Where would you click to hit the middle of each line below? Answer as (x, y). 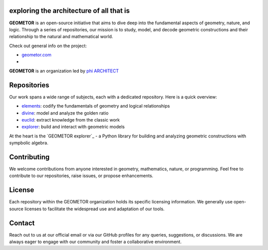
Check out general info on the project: (48, 46)
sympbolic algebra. (29, 143)
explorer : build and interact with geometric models (73, 127)
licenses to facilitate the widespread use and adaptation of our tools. (95, 209)
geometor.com (36, 55)
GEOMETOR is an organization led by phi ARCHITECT (64, 71)
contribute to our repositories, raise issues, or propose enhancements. (81, 176)
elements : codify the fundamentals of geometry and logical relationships (96, 106)
